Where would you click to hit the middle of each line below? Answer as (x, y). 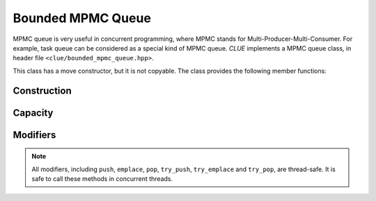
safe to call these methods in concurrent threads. (102, 178)
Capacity (33, 113)
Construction (42, 90)
